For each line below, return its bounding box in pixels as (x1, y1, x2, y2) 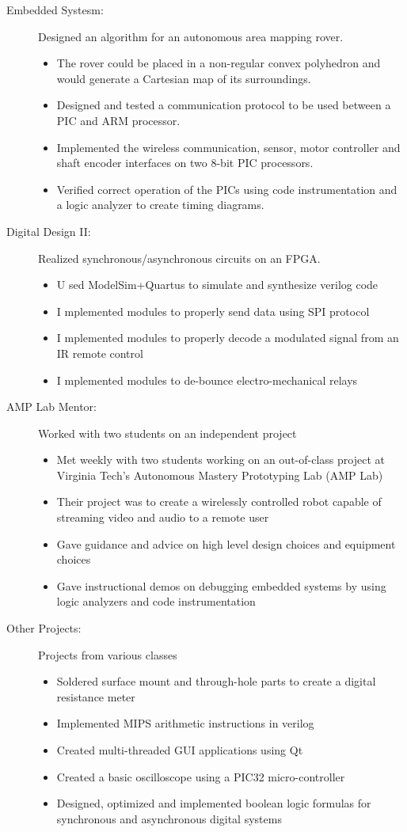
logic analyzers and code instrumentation (56, 593, 256, 610)
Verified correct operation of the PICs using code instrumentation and (56, 180, 397, 197)
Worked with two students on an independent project (38, 424, 297, 441)
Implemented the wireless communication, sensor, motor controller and (56, 139, 401, 155)
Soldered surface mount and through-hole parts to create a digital (56, 673, 376, 690)
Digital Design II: (6, 222, 91, 239)
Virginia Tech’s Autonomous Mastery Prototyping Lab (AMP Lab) (56, 466, 383, 483)
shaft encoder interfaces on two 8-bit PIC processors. (56, 154, 314, 171)
